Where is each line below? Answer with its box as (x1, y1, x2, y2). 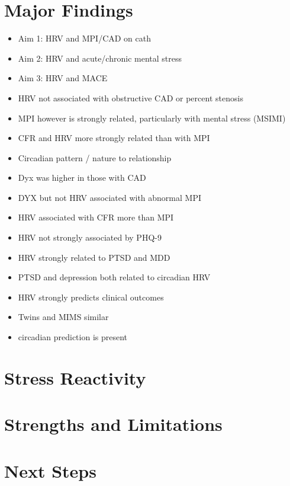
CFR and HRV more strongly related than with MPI (18, 132, 210, 144)
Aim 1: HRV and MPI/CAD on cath (18, 32, 151, 44)
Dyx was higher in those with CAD (18, 171, 146, 184)
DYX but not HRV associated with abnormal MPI (18, 191, 201, 203)
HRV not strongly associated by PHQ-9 (18, 231, 162, 244)
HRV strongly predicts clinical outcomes (18, 290, 164, 303)
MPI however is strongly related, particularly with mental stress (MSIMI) (18, 111, 286, 124)
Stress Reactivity (4, 365, 146, 389)
